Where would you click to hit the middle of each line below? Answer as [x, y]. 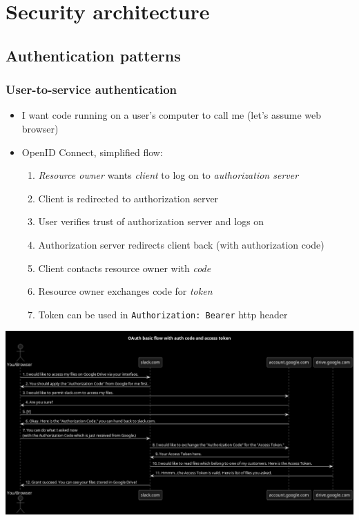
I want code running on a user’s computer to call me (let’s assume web [172, 115]
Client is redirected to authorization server [128, 198]
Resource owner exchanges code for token [125, 291]
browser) [40, 128]
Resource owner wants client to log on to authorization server [168, 175]
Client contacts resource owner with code [125, 268]
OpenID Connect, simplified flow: [92, 152]
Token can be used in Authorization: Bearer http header [163, 314]
